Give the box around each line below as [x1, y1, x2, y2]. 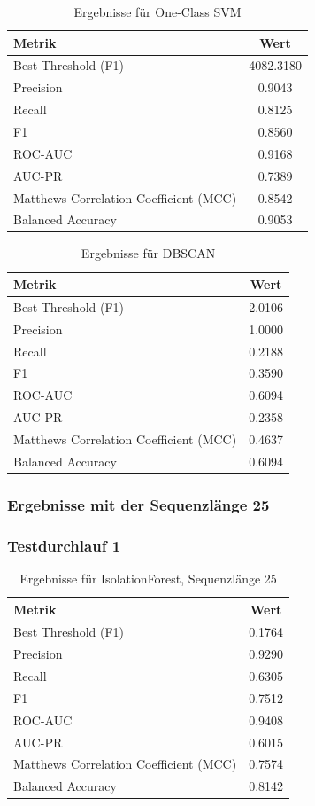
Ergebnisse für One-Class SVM [73, 3, 242, 20]
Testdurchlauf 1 [7, 534, 121, 556]
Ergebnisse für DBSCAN [81, 244, 216, 262]
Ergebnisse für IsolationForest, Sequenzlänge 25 [19, 568, 277, 587]
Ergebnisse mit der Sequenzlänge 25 [7, 493, 270, 515]
